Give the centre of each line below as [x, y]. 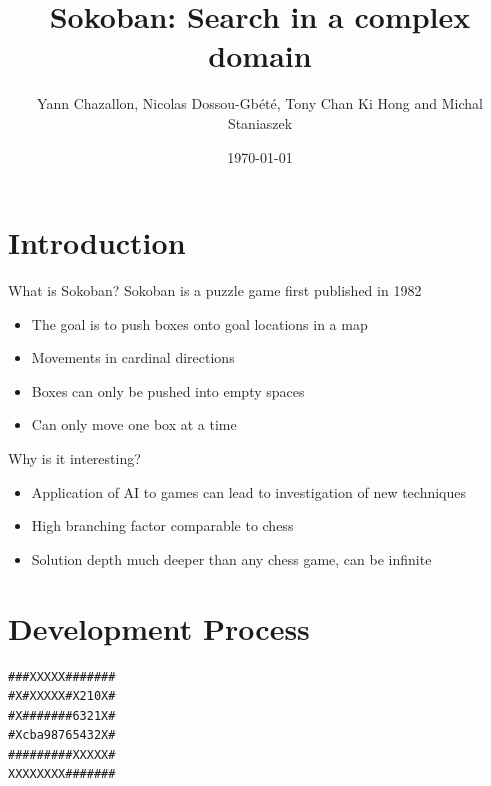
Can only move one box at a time [134, 424]
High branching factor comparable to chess [162, 525]
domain [260, 55]
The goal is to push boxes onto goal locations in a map [199, 323]
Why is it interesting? [74, 458]
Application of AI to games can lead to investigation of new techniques [249, 491]
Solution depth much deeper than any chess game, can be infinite [231, 558]
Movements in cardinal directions [133, 357]
